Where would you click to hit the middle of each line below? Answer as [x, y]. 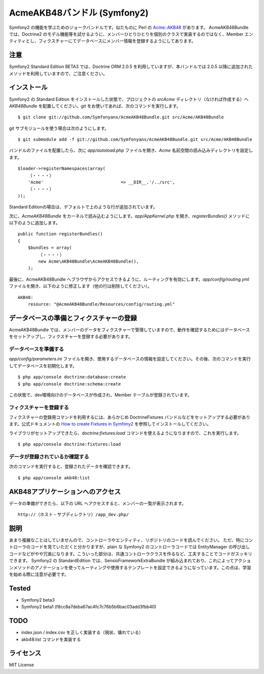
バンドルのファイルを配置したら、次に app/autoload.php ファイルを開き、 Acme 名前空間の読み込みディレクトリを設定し [131, 150]
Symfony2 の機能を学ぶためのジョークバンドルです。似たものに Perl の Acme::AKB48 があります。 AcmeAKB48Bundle [129, 27]
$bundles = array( [50, 248]
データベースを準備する [37, 349]
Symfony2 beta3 [38, 600]
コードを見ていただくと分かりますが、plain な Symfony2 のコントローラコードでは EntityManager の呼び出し [140, 547]
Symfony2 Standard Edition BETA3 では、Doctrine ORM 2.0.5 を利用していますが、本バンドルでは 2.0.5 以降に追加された [131, 67]
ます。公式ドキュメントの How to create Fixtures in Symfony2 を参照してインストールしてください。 [110, 424]
